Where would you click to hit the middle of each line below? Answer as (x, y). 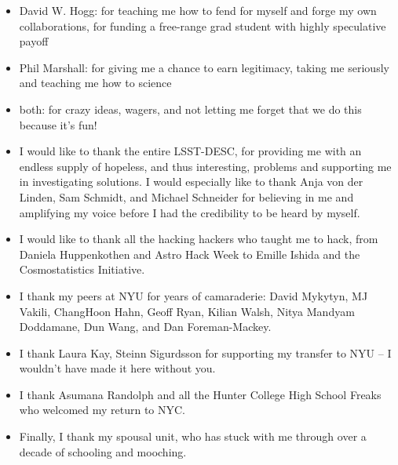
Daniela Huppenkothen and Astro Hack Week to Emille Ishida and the (190, 254)
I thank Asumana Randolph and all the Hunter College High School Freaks (200, 394)
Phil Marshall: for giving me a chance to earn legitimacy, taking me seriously (204, 67)
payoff (34, 41)
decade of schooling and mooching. (103, 451)
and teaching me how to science (95, 83)
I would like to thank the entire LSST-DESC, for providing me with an (190, 151)
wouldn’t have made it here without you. (117, 368)
